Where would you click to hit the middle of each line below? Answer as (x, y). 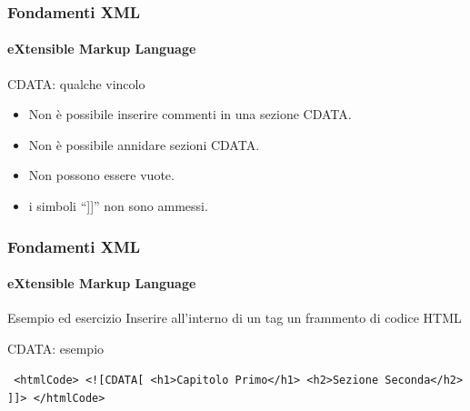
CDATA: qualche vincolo (76, 83)
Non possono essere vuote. (101, 175)
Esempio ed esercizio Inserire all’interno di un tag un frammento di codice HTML (235, 318)
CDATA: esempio (56, 348)
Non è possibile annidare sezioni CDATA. (144, 144)
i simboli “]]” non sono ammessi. (118, 206)
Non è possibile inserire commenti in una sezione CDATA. (190, 114)
